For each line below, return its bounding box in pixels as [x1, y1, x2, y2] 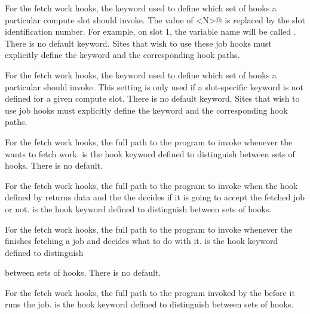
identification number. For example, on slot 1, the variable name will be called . [5, 25, 296, 38]
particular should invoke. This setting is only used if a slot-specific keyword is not [5, 80, 304, 93]
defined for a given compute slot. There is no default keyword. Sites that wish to [5, 92, 300, 105]
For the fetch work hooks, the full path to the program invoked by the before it [5, 286, 295, 298]
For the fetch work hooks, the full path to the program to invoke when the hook [5, 179, 298, 191]
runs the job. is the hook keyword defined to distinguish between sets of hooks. [5, 298, 294, 310]
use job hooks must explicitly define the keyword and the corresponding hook [5, 103, 288, 116]
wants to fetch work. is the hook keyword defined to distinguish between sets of [5, 147, 295, 160]
